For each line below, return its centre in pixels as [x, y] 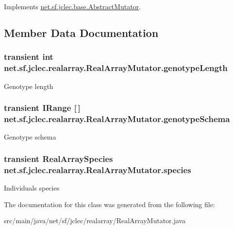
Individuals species [32, 187]
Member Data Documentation [81, 32]
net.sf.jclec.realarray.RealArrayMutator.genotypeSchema [117, 118]
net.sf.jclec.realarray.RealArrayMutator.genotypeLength [116, 68]
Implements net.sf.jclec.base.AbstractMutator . [72, 6]
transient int [29, 57]
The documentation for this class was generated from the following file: [109, 204]
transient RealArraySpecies [58, 158]
